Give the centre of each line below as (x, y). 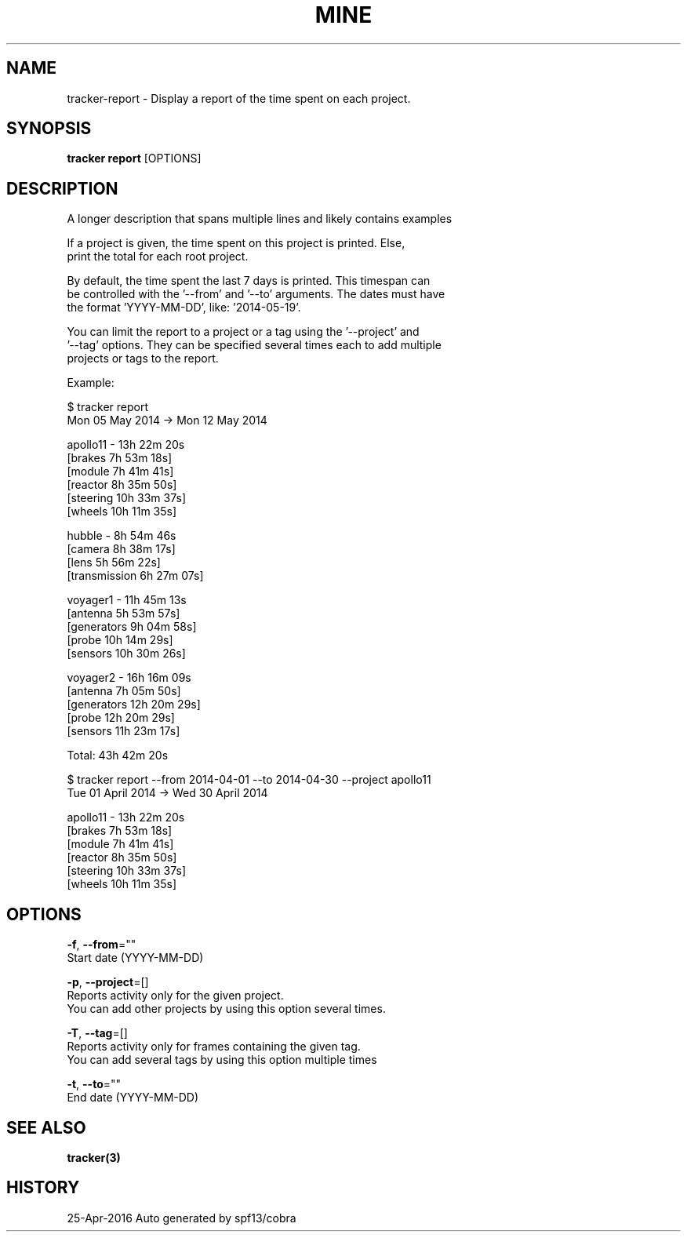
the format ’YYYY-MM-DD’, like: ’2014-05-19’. (184, 308)
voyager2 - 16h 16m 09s (129, 678)
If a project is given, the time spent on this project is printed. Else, (236, 243)
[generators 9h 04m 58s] (132, 627)
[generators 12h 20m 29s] (134, 705)
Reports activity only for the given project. (175, 996)
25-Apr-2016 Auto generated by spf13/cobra (182, 1218)
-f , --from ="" (102, 945)
